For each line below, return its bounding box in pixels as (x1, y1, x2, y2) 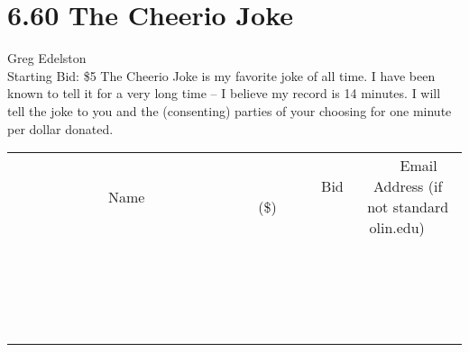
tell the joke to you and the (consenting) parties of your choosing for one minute (7, 101, 452, 120)
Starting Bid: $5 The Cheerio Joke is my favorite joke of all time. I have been (7, 66, 436, 85)
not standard (367, 196, 449, 218)
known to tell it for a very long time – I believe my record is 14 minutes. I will (7, 84, 441, 103)
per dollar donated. (7, 119, 114, 138)
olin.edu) (369, 217, 425, 239)
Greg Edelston (7, 49, 87, 68)
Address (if (373, 176, 443, 197)
